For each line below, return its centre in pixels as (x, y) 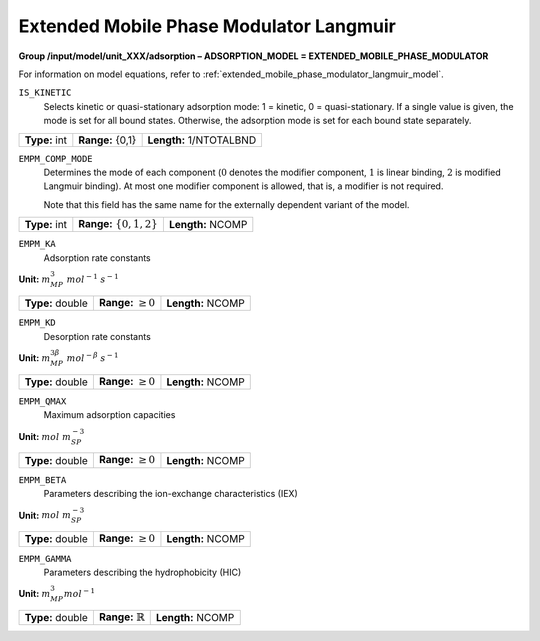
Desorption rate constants (97, 336)
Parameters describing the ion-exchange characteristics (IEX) (171, 494)
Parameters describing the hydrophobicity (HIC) (142, 572)
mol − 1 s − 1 (92, 278)
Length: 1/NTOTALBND (202, 140)
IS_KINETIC (45, 93)
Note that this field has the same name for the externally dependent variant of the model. (226, 204)
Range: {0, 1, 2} (118, 224)
